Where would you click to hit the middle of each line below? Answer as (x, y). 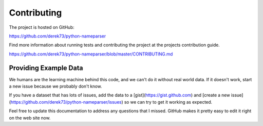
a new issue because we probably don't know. (56, 86)
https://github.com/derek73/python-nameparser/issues (66, 102)
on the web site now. (30, 118)
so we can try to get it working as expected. (168, 102)
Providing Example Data (46, 68)
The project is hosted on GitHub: (42, 27)
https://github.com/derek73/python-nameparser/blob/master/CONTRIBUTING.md (91, 54)
